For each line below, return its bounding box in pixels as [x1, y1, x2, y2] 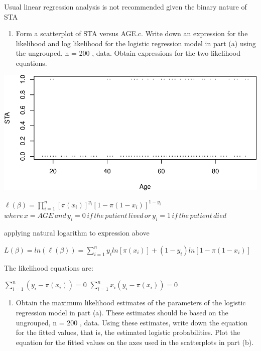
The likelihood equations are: [4, 262, 93, 273]
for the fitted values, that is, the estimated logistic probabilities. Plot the [16, 327, 240, 337]
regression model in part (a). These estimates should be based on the [16, 307, 228, 317]
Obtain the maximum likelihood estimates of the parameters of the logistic [16, 297, 246, 308]
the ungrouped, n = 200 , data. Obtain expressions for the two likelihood [16, 48, 241, 58]
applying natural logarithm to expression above [4, 227, 150, 238]
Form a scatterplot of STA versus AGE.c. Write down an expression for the [16, 28, 248, 39]
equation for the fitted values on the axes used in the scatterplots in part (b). [16, 336, 254, 347]
